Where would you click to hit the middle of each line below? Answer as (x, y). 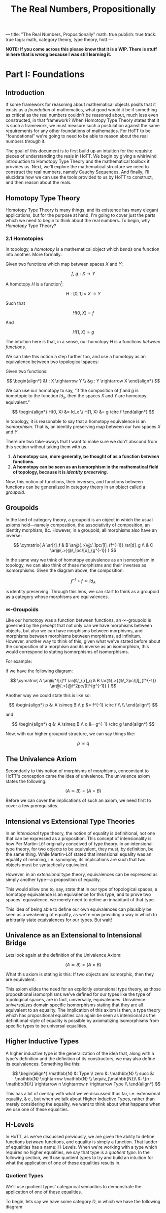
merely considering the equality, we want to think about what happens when (83, 1104)
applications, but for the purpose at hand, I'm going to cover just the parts (81, 215)
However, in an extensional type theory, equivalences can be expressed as (82, 874)
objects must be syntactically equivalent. (47, 865)
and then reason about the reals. (39, 183)
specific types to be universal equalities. (47, 1026)
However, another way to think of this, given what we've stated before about (83, 641)
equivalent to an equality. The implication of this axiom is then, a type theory (83, 1010)
